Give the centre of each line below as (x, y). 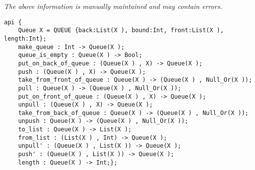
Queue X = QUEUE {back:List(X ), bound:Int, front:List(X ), (121, 30)
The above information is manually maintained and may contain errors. (113, 6)
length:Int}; (25, 38)
